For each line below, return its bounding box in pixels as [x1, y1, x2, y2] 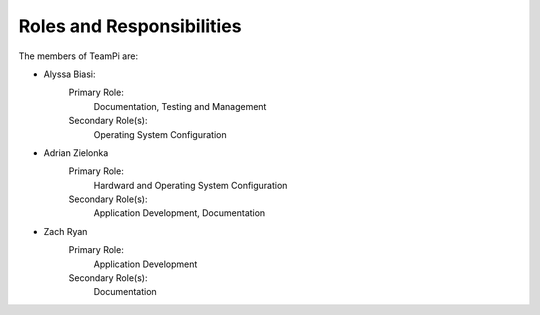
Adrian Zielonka [43, 146, 109, 159]
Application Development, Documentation [93, 207, 266, 219]
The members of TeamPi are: [18, 50, 139, 62]
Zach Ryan [43, 225, 88, 237]
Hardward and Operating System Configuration [93, 179, 288, 191]
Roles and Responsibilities [18, 15, 242, 37]
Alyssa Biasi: [43, 68, 96, 80]
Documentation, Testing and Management [93, 100, 267, 112]
